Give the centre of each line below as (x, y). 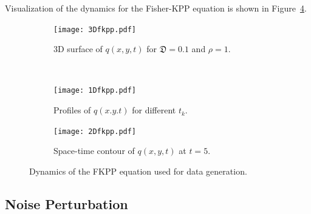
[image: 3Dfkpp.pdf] (95, 29)
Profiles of (72, 110)
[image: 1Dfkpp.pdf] (95, 91)
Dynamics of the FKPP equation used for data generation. (138, 171)
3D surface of (78, 49)
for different (154, 110)
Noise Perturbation (67, 203)
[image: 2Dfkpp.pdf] (95, 131)
